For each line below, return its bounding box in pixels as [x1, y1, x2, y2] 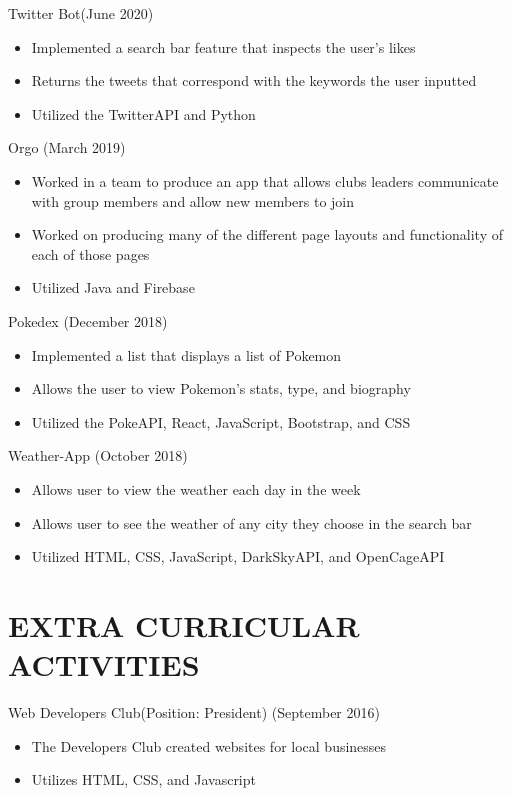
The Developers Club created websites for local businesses [31, 735, 387, 756]
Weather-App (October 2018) [8, 445, 188, 466]
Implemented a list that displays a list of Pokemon [31, 344, 342, 365]
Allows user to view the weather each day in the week [31, 478, 361, 499]
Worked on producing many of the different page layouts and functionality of [31, 224, 503, 245]
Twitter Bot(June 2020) [8, 3, 154, 23]
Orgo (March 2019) [8, 137, 126, 158]
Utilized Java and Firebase [31, 277, 195, 298]
